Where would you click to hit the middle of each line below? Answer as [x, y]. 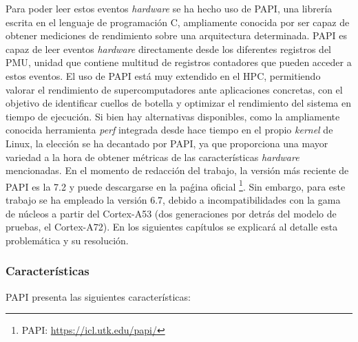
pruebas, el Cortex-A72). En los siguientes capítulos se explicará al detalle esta [172, 227]
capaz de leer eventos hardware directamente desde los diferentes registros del [168, 49]
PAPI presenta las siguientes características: [98, 296]
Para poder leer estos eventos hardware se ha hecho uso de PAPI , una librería [169, 8]
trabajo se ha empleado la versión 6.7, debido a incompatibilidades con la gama [173, 199]
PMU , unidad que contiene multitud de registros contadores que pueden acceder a [179, 62]
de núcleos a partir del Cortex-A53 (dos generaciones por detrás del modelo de [171, 213]
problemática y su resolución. [67, 240]
